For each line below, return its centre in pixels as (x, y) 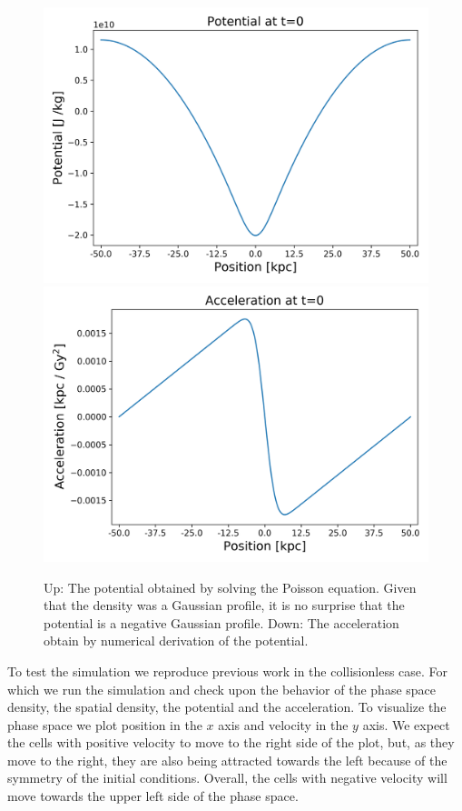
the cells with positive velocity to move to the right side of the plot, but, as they (231, 742)
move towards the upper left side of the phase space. (153, 796)
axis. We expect (406, 724)
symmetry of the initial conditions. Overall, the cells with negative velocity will (227, 778)
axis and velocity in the (283, 724)
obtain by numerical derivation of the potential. (176, 641)
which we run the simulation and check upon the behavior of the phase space (222, 689)
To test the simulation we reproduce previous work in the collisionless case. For (228, 671)
